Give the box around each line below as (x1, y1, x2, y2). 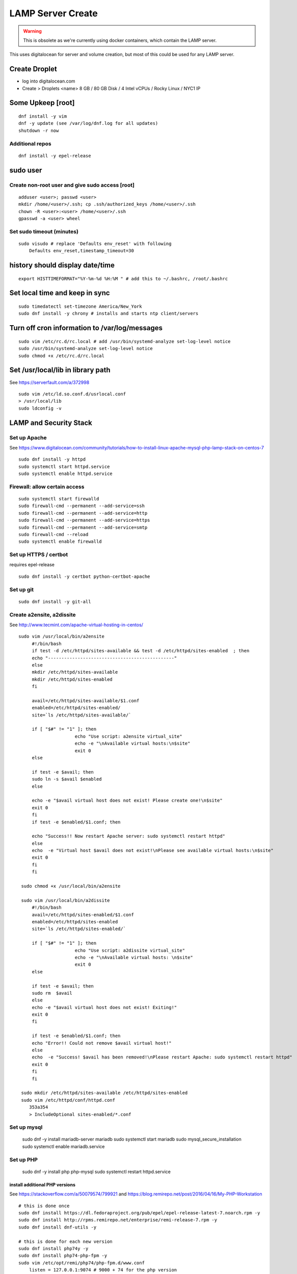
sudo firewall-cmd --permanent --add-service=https (18, 517, 150, 523)
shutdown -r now (18, 127, 59, 134)
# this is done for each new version (18, 1238, 113, 1244)
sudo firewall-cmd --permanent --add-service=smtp (18, 524, 148, 530)
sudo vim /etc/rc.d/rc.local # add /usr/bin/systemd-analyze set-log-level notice (18, 338, 231, 344)
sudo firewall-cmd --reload (18, 532, 89, 537)
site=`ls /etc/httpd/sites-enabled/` (32, 926, 126, 932)
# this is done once (18, 1203, 70, 1209)
